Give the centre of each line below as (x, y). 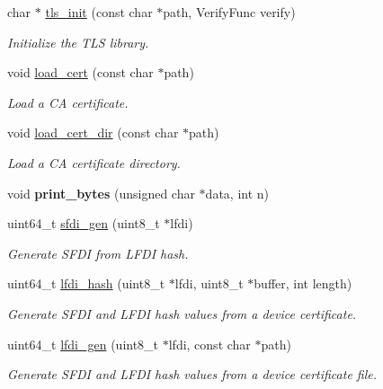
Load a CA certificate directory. (94, 162)
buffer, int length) (303, 283)
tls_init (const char (99, 12)
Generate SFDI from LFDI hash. (98, 253)
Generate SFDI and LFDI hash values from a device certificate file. (192, 374)
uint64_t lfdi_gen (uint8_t (83, 344)
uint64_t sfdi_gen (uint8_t (84, 223)
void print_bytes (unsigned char (101, 193)
